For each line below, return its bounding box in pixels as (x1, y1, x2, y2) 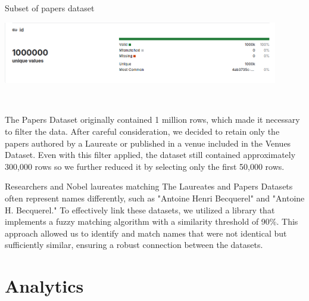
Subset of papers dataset (5, 2, 95, 14)
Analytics (5, 274, 84, 298)
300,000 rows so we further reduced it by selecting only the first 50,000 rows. (5, 160, 285, 172)
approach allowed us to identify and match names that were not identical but (5, 226, 287, 239)
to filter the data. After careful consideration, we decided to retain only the (5, 125, 280, 138)
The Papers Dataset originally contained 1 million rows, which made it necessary (5, 113, 300, 126)
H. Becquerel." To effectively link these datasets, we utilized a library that (5, 203, 275, 216)
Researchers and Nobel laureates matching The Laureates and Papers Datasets (5, 180, 293, 193)
